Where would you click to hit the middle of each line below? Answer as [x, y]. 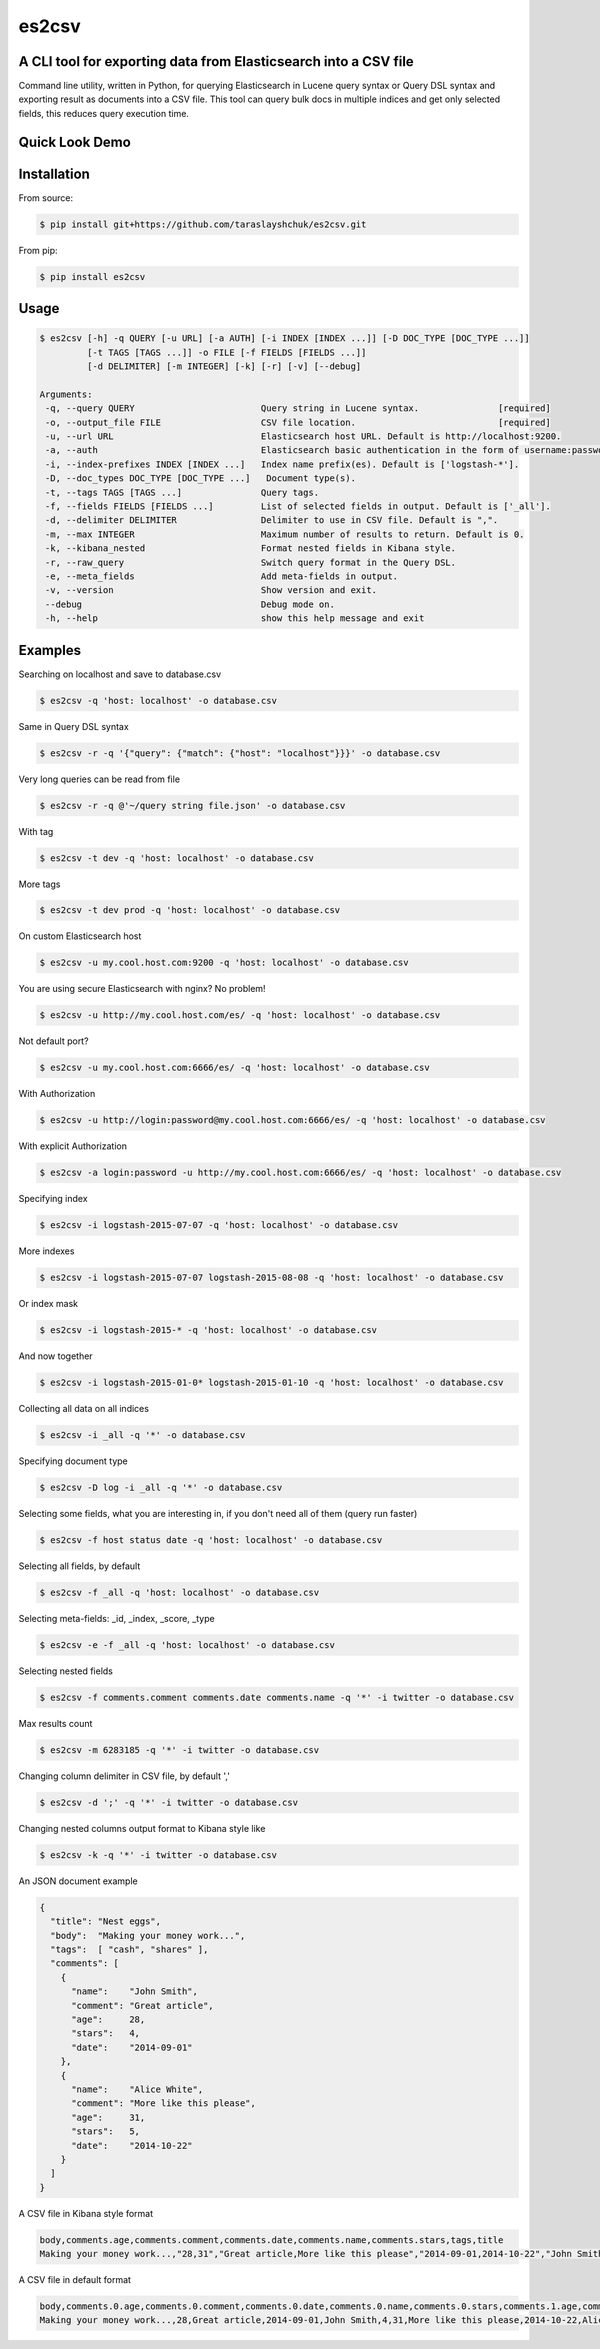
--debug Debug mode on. [190, 604]
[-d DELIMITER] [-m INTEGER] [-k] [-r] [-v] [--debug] [224, 366]
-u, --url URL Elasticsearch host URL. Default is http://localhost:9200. [303, 436]
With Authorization [57, 1094]
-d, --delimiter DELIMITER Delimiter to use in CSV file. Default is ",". [272, 520]
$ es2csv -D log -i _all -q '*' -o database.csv [161, 1488]
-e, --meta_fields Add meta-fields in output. [222, 576]
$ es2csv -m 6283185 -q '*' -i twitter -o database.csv [179, 1749]
